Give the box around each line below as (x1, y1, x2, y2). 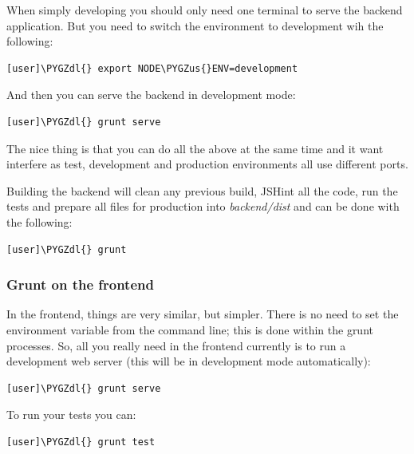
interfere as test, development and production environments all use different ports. (6, 156, 408, 172)
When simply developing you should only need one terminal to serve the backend (6, 2, 403, 18)
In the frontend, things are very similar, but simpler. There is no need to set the (6, 306, 399, 322)
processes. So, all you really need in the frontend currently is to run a (6, 337, 346, 353)
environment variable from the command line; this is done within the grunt (6, 321, 373, 338)
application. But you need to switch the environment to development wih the (6, 17, 384, 34)
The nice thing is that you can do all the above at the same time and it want (6, 140, 384, 156)
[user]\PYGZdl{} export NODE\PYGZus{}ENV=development (6, 62, 298, 74)
